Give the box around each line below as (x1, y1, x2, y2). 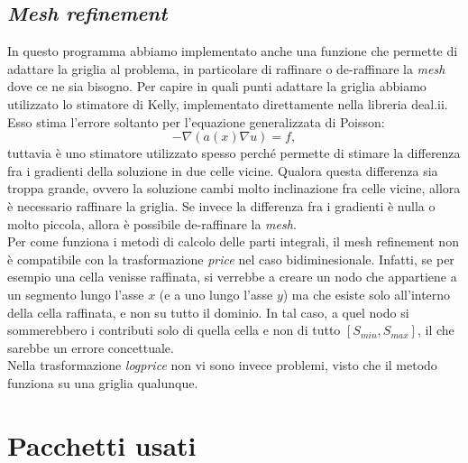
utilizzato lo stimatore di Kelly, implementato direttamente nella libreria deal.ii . (7, 94, 448, 113)
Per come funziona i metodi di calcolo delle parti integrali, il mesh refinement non (7, 232, 459, 251)
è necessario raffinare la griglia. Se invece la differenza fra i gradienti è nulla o (7, 196, 436, 215)
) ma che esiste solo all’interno (282, 284, 451, 303)
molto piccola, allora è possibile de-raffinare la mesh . (7, 214, 297, 233)
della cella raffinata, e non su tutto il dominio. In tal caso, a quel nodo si (7, 302, 409, 321)
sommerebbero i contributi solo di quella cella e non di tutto (7, 320, 341, 339)
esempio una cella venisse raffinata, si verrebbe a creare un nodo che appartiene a (7, 267, 457, 286)
